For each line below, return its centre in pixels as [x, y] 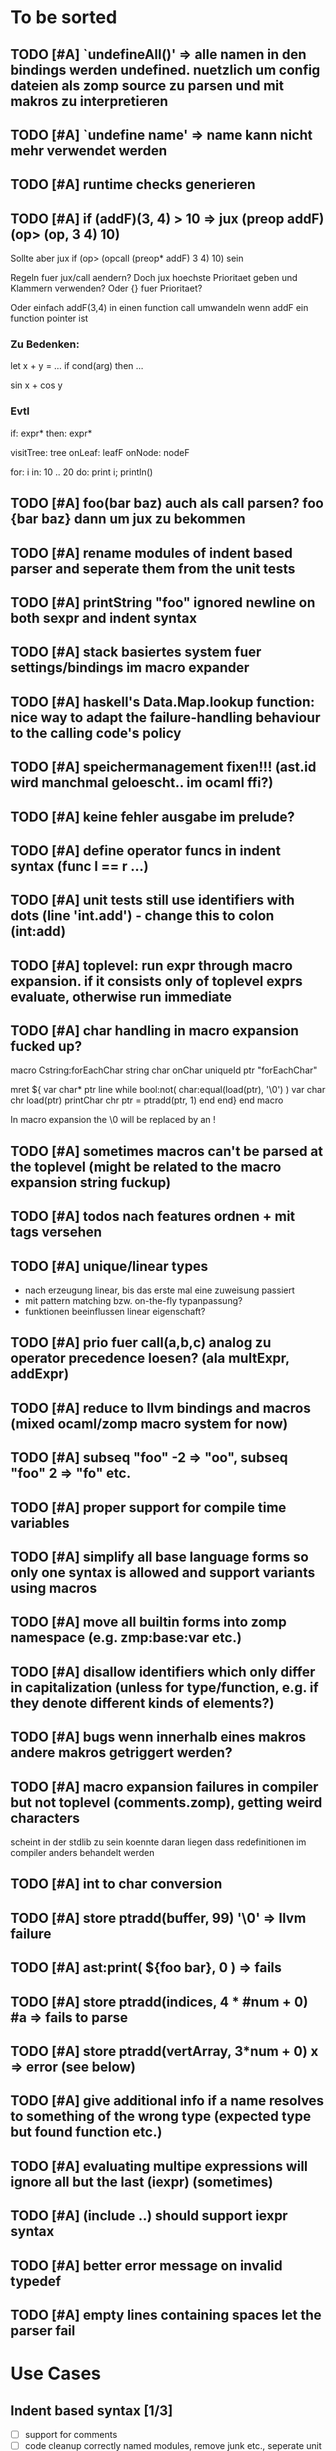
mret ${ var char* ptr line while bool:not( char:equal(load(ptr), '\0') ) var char [168, 1090]
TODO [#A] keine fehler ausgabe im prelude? [152, 816]
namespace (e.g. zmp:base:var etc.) [126, 1637]
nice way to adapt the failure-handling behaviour [165, 717]
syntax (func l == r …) [79, 866]
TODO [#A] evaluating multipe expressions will [159, 2166]
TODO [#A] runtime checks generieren [133, 184]
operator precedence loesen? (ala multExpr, [150, 1358]
